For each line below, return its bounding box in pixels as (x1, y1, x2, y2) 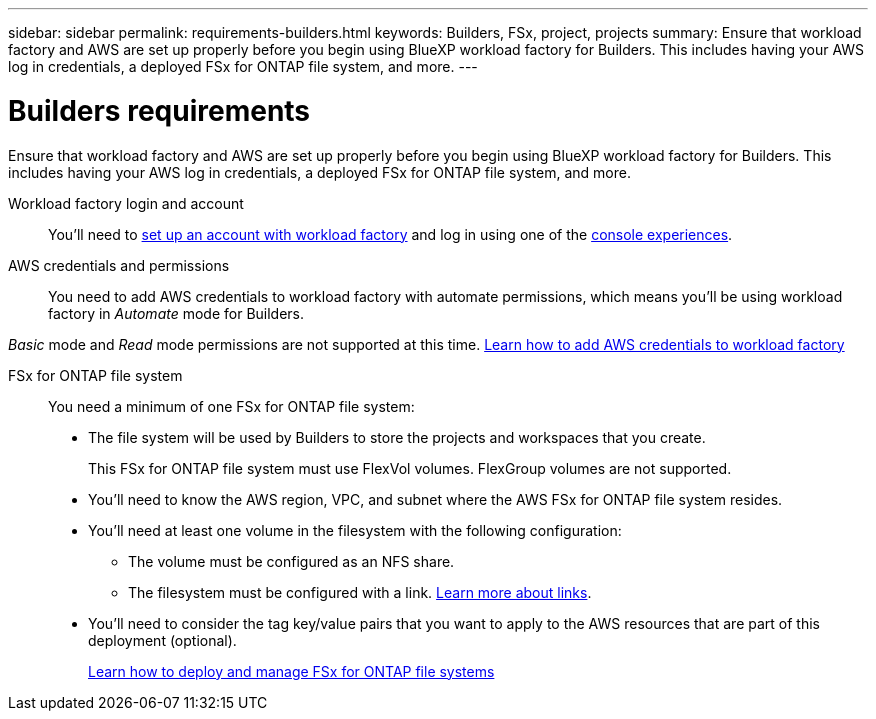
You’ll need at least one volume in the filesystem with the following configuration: (88, 521, 622, 539)
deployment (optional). (88, 631, 237, 649)
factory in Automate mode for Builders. (48, 304, 305, 322)
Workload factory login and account (8, 194, 244, 212)
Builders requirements (8, 93, 311, 128)
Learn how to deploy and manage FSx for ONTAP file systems (88, 662, 495, 680)
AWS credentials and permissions (8, 256, 230, 274)
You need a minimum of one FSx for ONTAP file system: (48, 397, 415, 415)
